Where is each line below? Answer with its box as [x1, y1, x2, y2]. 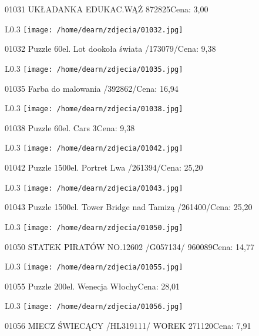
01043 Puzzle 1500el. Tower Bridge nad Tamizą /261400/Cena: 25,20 [5, 201, 253, 213]
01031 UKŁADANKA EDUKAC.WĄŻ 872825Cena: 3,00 [5, 3, 208, 15]
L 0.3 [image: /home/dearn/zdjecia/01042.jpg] [5, 141, 183, 154]
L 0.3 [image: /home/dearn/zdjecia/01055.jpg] [5, 260, 183, 272]
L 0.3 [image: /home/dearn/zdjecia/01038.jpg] [5, 102, 183, 114]
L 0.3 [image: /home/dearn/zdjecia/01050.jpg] [5, 220, 183, 232]
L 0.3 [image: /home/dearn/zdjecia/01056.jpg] [5, 300, 183, 312]
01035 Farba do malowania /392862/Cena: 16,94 [5, 82, 179, 94]
